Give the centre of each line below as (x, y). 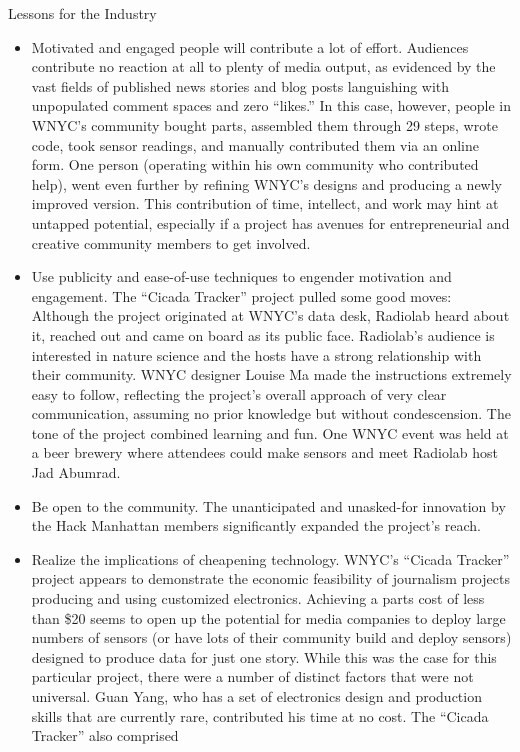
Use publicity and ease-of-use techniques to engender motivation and (241, 276)
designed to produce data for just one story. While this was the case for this (264, 656)
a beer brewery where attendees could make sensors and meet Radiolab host (265, 452)
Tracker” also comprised (105, 735)
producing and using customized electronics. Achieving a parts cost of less (258, 598)
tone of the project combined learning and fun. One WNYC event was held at (270, 432)
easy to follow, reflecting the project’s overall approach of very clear (239, 393)
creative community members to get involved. (171, 242)
